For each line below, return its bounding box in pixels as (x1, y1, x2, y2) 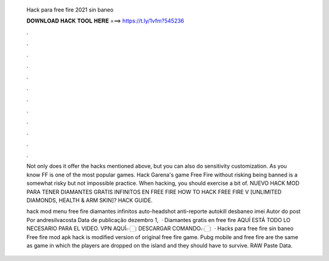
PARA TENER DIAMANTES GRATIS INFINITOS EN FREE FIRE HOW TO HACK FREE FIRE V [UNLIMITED (26, 188, 282, 195)
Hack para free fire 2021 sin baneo (26, 6, 114, 13)
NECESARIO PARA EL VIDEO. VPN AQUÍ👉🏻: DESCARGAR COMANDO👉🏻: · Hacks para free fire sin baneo (26, 225, 294, 232)
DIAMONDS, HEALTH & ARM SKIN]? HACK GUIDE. (26, 197, 153, 204)
